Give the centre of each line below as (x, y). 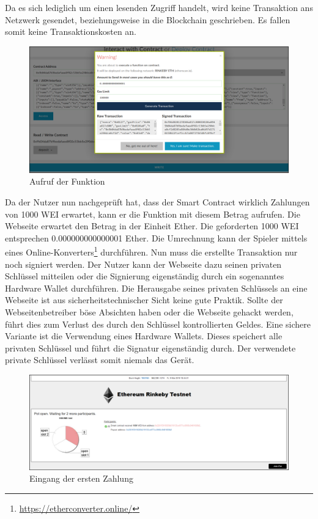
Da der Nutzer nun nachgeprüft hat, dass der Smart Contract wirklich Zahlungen (157, 202)
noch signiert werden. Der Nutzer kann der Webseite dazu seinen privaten (143, 264)
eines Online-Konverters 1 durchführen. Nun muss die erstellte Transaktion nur (151, 251)
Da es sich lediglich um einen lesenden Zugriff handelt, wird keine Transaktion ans (159, 7)
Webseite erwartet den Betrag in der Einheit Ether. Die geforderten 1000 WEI (152, 226)
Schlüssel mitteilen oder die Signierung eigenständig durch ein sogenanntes (145, 276)
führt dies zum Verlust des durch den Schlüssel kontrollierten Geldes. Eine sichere (158, 324)
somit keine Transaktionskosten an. (71, 31)
